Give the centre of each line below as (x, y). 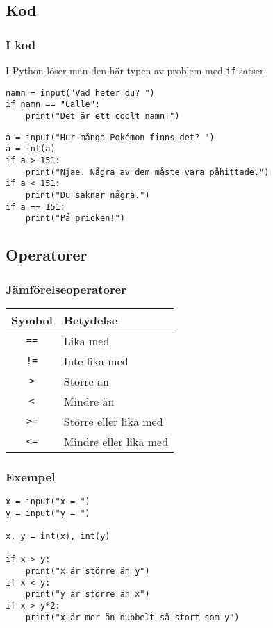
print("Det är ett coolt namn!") (102, 116)
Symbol (32, 320)
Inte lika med (96, 361)
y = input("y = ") (48, 513)
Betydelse (91, 320)
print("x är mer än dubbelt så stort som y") (132, 617)
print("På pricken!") (75, 218)
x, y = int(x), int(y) (58, 537)
